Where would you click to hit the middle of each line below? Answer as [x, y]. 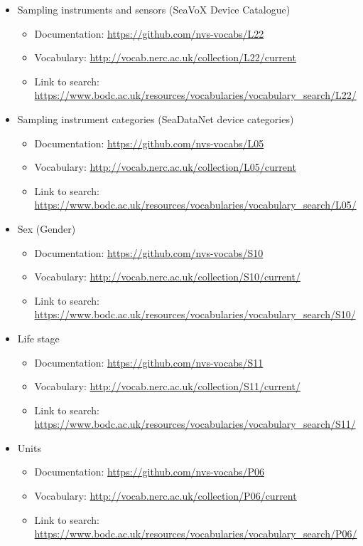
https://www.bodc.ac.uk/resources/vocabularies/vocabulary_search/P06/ [196, 534]
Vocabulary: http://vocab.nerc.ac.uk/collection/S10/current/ [167, 277]
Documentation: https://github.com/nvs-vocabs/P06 [150, 472]
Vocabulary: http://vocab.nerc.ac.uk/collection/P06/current [166, 496]
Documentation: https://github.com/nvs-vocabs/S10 [149, 252]
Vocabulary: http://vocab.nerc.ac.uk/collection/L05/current [165, 167]
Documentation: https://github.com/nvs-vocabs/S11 [149, 362]
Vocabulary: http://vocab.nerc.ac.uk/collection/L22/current [165, 57]
